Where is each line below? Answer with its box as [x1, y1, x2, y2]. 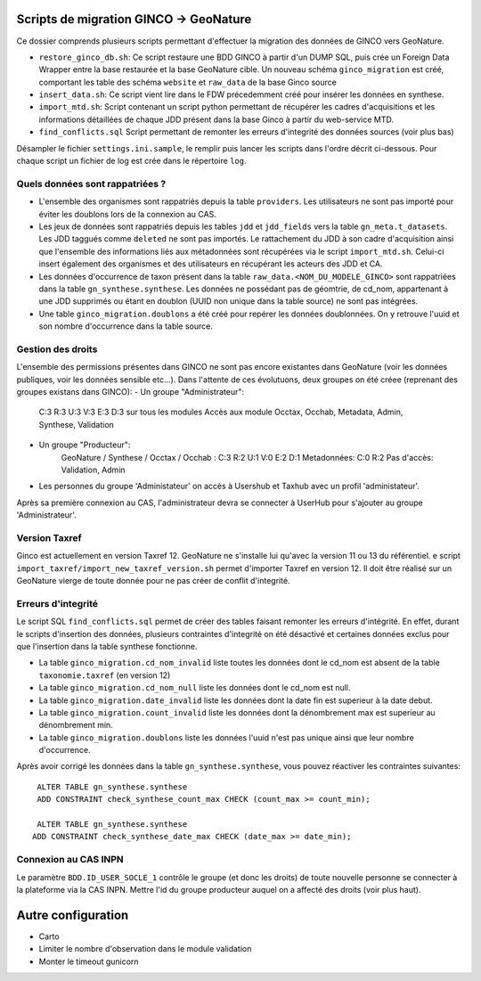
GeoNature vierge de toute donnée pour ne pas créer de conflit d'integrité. [16, 576, 290, 586]
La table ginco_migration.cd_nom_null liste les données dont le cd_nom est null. [38, 683, 351, 693]
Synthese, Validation [38, 419, 115, 429]
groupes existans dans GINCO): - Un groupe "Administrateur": [16, 387, 245, 396]
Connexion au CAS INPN [16, 854, 124, 866]
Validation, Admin [61, 464, 126, 475]
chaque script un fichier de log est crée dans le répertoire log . [16, 156, 247, 167]
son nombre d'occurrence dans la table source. [38, 321, 214, 331]
